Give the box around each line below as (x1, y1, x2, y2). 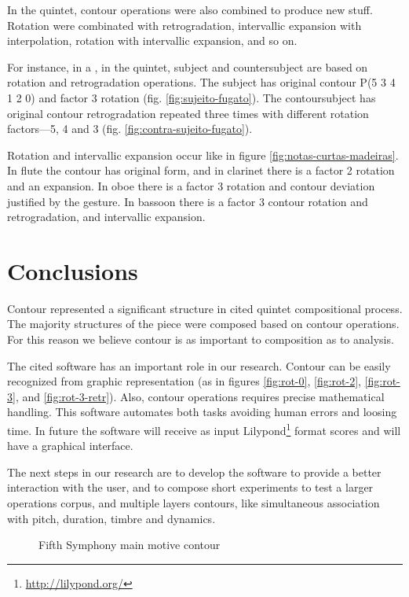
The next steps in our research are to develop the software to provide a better (7, 463, 382, 480)
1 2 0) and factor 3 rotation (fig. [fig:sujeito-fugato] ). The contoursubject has (7, 89, 376, 105)
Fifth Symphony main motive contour (38, 536, 221, 553)
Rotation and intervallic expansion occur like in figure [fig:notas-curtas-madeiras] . (7, 146, 399, 163)
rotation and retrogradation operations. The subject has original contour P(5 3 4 (7, 74, 396, 90)
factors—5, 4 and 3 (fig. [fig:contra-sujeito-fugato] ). (7, 120, 253, 137)
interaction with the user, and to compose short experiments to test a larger (7, 479, 374, 496)
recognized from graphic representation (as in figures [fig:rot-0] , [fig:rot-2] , (7, 373, 361, 389)
